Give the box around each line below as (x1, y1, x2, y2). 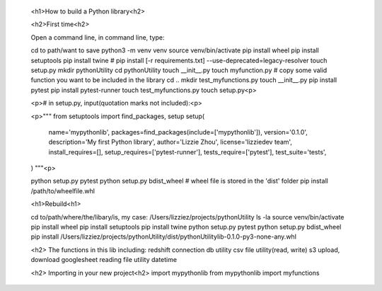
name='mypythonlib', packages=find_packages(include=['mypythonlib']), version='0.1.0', (48, 127, 308, 136)
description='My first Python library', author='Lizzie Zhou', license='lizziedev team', (48, 138, 293, 147)
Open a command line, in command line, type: (30, 33, 166, 42)
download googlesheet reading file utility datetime (30, 256, 177, 264)
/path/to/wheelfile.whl (30, 186, 95, 195)
